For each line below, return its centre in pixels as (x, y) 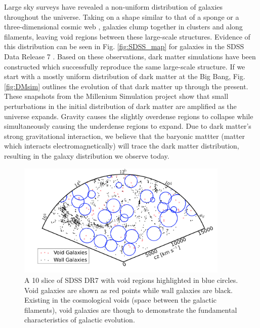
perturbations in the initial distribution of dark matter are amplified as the (120, 106)
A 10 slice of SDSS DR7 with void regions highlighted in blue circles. (131, 280)
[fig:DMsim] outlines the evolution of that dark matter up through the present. (126, 86)
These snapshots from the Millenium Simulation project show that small (116, 96)
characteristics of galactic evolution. (80, 320)
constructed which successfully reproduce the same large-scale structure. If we (125, 66)
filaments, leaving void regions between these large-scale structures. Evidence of (127, 36)
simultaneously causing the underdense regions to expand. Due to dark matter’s (128, 126)
